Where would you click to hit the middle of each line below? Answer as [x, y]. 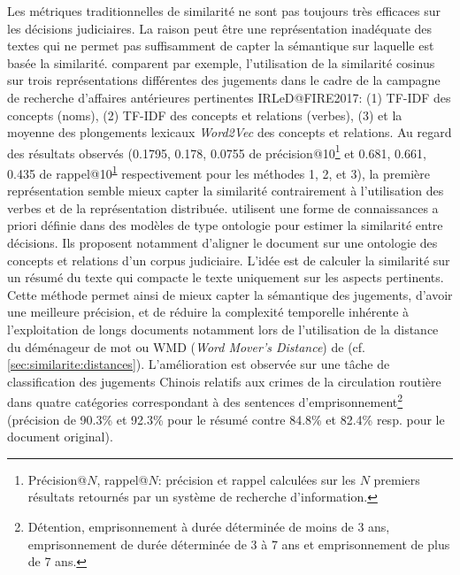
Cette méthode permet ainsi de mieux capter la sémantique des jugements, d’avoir [230, 294]
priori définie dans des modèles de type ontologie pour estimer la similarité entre [225, 225]
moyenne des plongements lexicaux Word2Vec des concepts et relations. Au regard [230, 132]
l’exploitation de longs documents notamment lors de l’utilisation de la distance [223, 329]
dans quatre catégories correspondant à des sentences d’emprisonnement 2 [205, 401]
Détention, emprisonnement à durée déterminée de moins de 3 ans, [209, 526]
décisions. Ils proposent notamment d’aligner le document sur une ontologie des [222, 243]
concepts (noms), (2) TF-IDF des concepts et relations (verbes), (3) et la [205, 115]
